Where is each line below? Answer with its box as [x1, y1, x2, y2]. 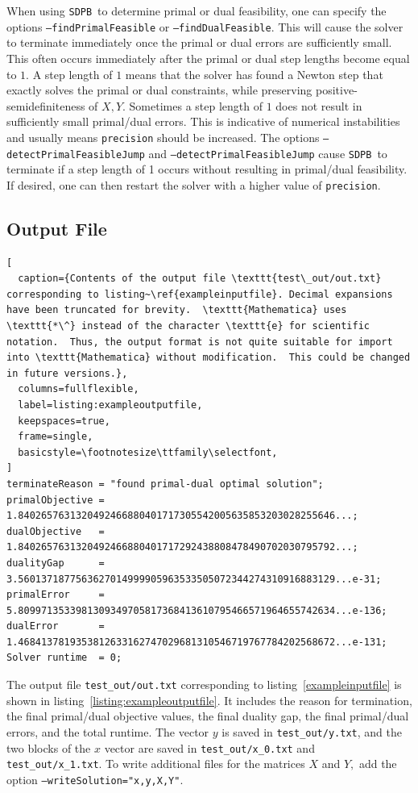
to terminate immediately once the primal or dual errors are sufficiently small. [6, 34, 392, 51]
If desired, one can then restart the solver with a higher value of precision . [6, 176, 381, 193]
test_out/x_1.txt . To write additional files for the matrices [6, 755, 305, 772]
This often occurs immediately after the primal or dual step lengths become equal [6, 49, 410, 66]
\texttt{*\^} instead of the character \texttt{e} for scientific [6, 320, 370, 332]
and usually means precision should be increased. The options [6, 128, 320, 145]
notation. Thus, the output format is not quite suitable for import [6, 336, 393, 348]
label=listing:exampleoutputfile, [18, 399, 203, 411]
